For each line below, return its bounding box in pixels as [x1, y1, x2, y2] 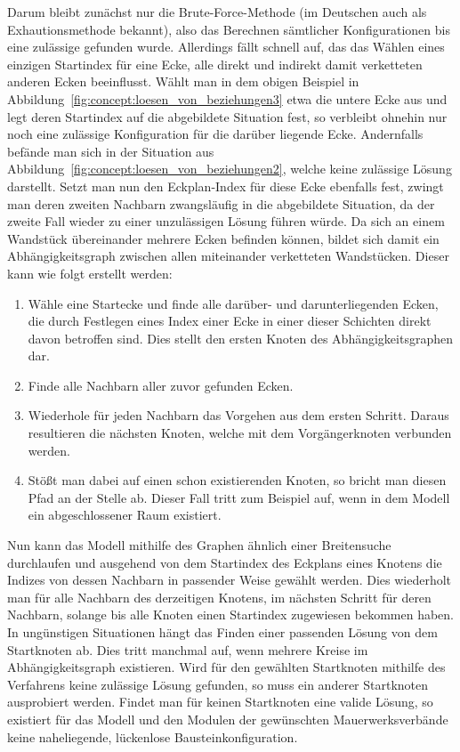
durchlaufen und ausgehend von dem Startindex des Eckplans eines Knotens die [7, 553, 442, 571]
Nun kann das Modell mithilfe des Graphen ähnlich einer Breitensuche [7, 536, 391, 554]
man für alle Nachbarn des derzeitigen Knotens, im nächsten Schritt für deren [7, 587, 432, 606]
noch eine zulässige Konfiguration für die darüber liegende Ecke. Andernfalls [7, 125, 424, 143]
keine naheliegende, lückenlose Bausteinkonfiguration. [7, 727, 298, 746]
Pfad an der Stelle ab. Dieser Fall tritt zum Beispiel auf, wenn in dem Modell [28, 488, 450, 506]
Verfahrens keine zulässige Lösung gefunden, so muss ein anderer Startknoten [7, 675, 429, 693]
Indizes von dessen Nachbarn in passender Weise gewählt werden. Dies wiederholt [7, 570, 452, 589]
